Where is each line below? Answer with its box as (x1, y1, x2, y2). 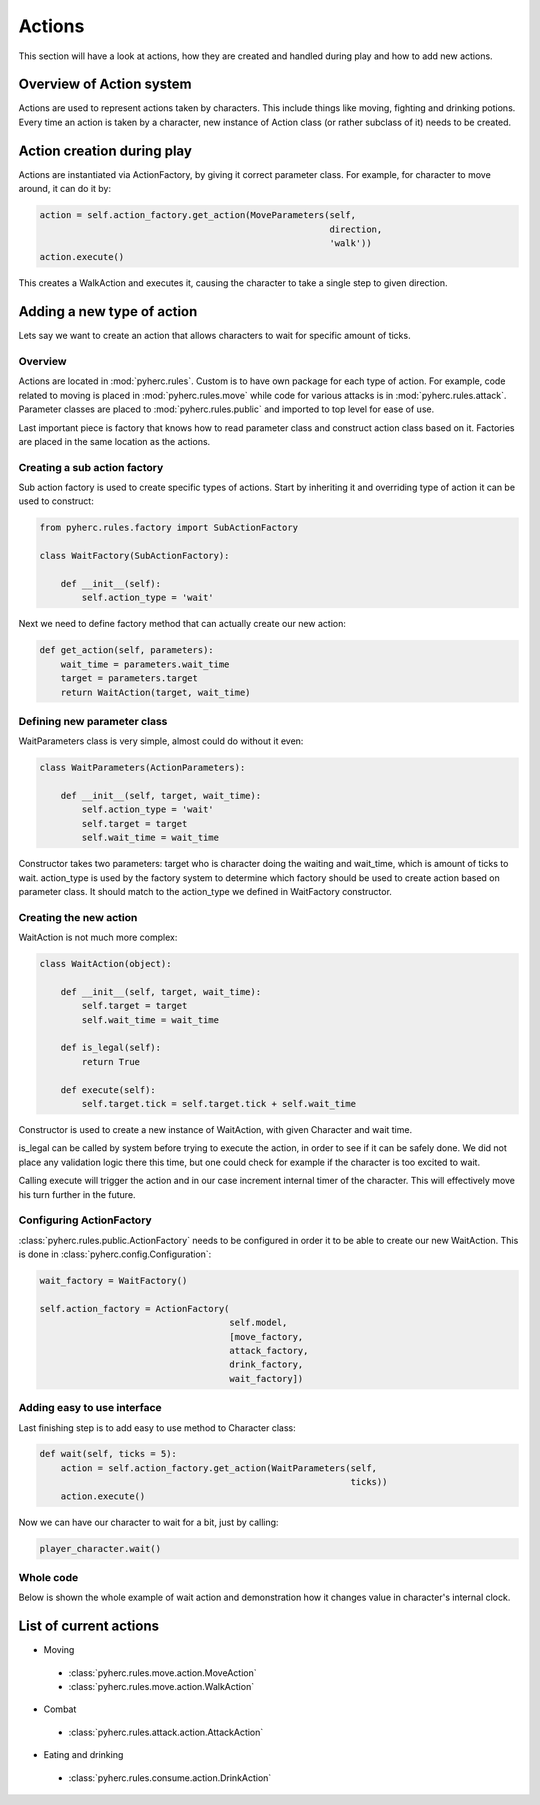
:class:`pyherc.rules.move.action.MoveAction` (68, 1666, 257, 1679)
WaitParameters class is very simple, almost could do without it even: (18, 735, 304, 747)
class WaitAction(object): (39, 958, 172, 970)
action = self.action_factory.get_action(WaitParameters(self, (60, 1462, 378, 1474)
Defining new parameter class (18, 714, 168, 728)
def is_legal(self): (60, 1042, 162, 1054)
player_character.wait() (39, 1543, 162, 1554)
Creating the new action (18, 910, 138, 924)
